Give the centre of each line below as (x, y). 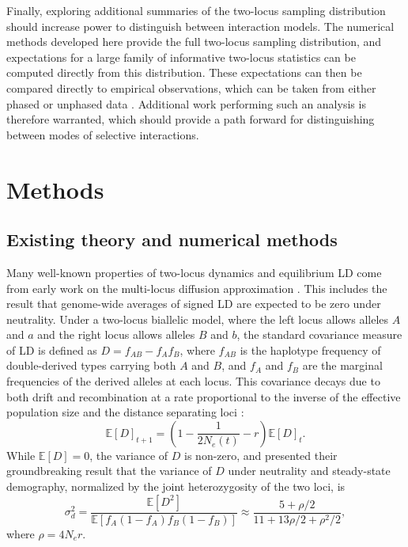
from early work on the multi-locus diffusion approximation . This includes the (197, 288)
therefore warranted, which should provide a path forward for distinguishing (191, 119)
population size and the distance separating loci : (125, 412)
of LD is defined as (52, 349)
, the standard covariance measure (319, 334)
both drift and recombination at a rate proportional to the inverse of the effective (204, 396)
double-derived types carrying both (91, 365)
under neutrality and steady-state (309, 471)
